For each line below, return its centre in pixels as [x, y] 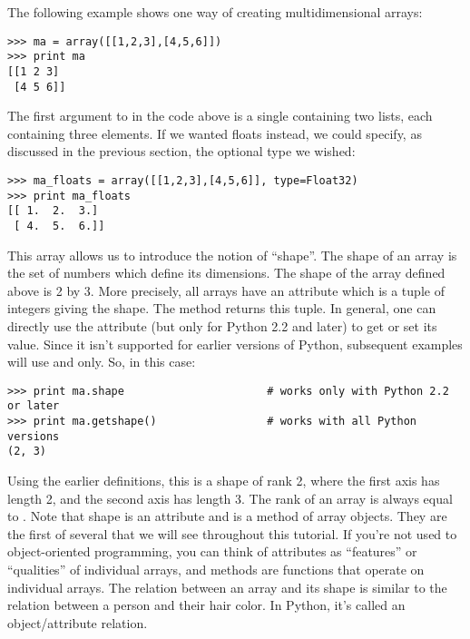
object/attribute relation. [78, 622]
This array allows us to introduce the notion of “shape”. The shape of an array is [232, 255]
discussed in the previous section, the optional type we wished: [181, 151]
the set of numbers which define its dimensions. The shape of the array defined [226, 273]
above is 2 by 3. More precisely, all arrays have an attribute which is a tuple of [226, 290]
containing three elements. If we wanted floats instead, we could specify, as [215, 133]
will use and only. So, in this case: [102, 362]
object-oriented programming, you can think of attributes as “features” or [212, 551]
